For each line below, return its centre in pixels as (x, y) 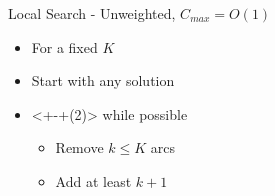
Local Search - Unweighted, (92, 13)
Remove (79, 147)
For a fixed (64, 46)
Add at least (93, 180)
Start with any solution (103, 80)
